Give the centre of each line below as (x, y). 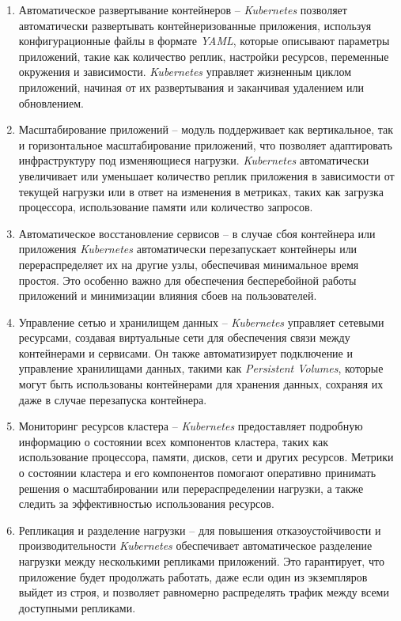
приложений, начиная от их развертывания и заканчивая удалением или (191, 87)
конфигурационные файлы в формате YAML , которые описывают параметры (204, 41)
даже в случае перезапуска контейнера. (113, 399)
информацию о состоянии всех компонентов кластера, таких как (173, 441)
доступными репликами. (77, 607)
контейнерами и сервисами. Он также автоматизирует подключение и (185, 352)
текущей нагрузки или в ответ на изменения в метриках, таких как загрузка (201, 191)
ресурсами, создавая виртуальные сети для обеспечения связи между (184, 337)
